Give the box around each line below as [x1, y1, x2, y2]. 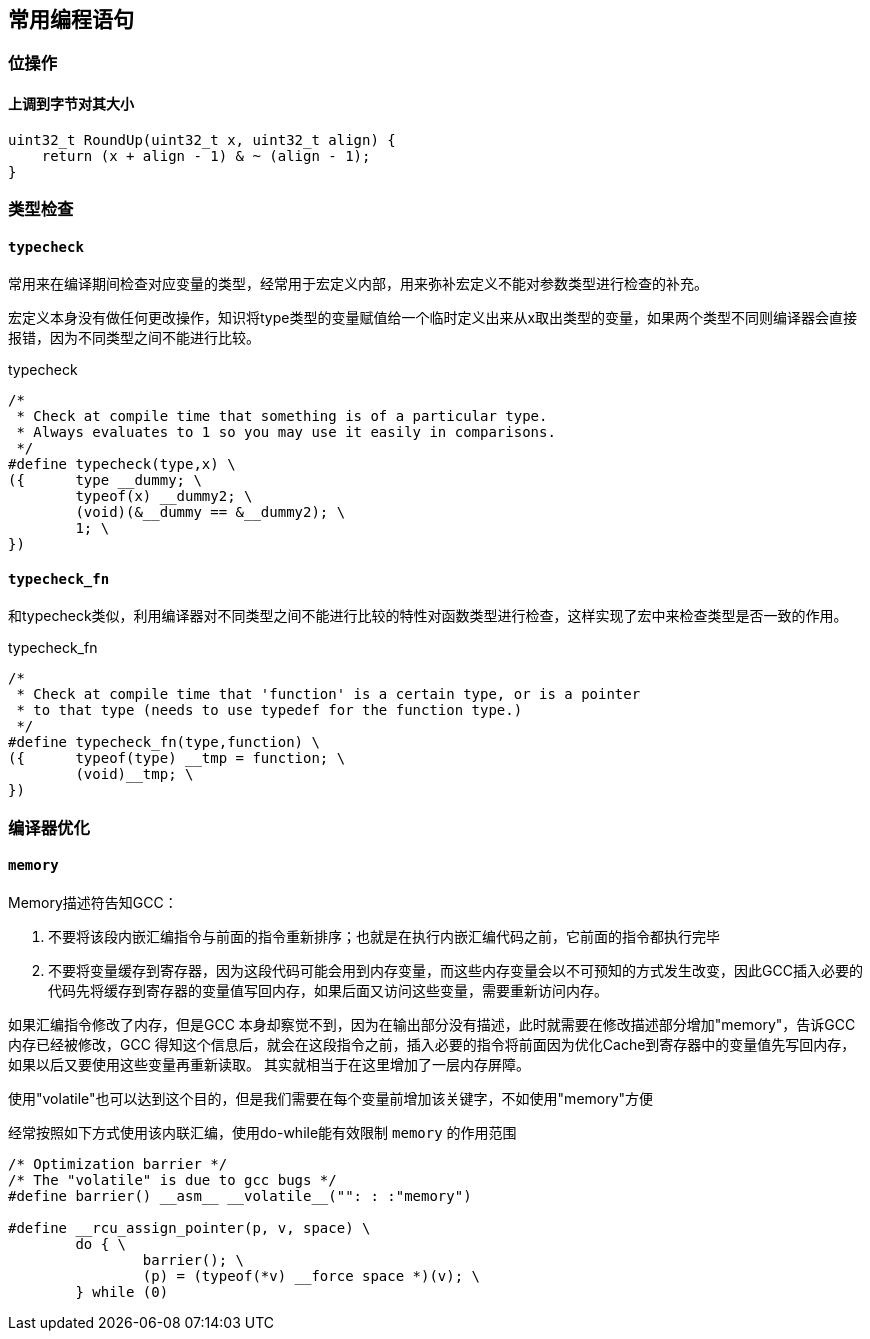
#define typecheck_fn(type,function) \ [8, 734, 320, 751]
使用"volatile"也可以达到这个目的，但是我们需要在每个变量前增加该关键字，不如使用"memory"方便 [8, 1090, 654, 1108]
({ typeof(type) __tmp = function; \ [8, 750, 346, 767]
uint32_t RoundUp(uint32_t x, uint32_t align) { [8, 131, 396, 148]
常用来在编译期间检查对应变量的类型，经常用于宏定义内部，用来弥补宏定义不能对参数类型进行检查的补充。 [8, 275, 708, 293]
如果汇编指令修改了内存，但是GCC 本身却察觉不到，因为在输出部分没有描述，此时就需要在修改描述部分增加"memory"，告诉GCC [8, 1016, 856, 1034]
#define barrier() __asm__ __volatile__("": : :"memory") [8, 1188, 472, 1205]
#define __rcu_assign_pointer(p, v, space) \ [8, 1220, 371, 1237]
